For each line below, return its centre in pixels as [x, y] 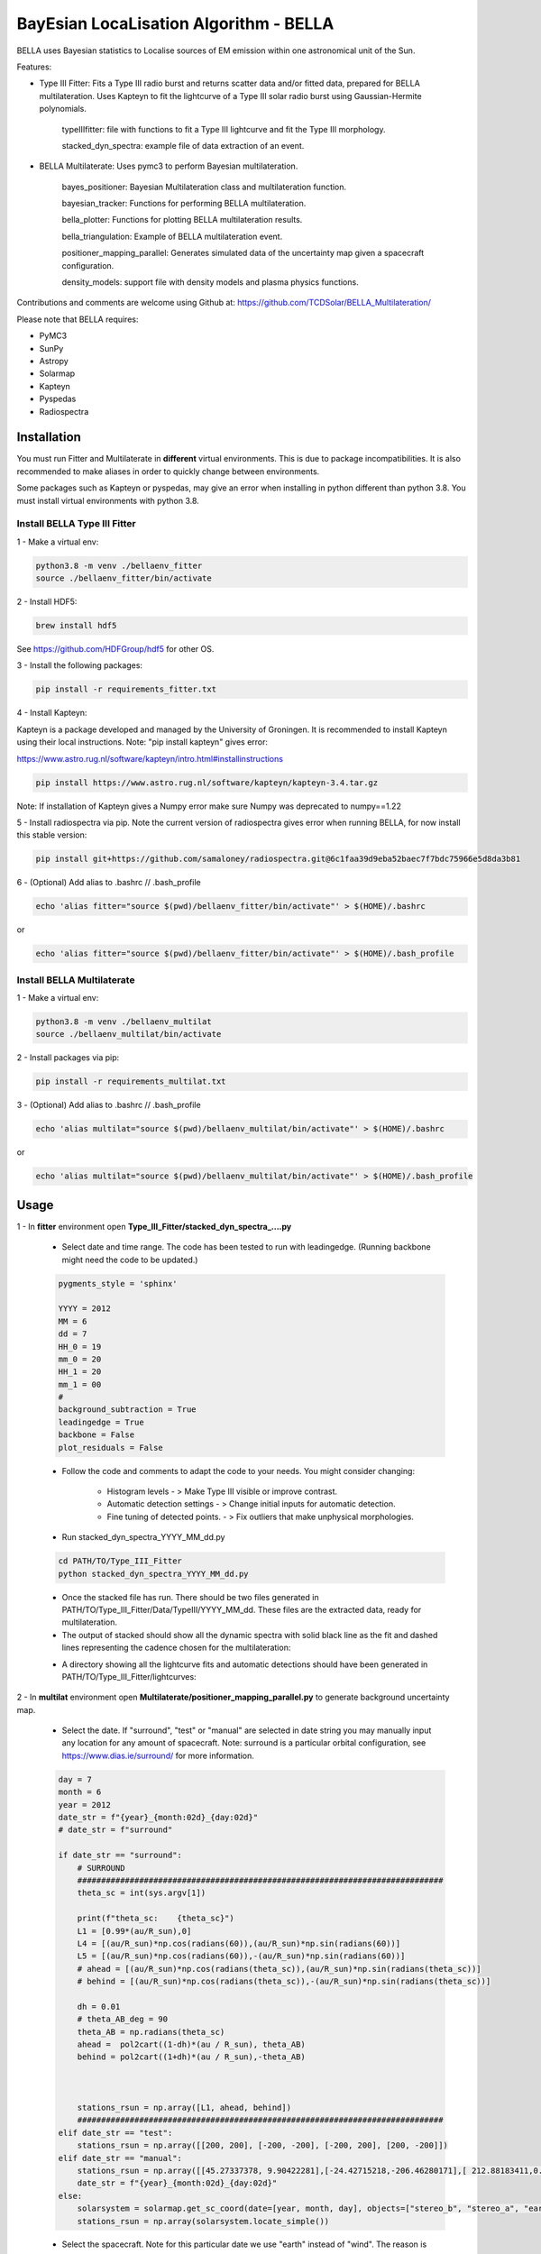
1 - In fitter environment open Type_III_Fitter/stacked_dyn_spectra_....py [154, 1226]
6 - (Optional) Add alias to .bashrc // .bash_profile [109, 883]
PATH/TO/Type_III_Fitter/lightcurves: [129, 1676]
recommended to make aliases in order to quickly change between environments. [168, 471]
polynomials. [63, 109]
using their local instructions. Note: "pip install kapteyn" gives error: [142, 742]
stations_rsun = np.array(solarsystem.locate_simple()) [203, 2221]
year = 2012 [85, 1805]
